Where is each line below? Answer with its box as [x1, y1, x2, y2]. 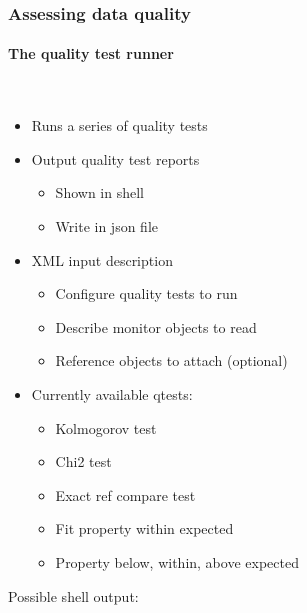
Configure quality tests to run [55, 283, 238, 304]
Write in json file [55, 216, 159, 237]
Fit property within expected [55, 518, 234, 539]
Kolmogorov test [55, 417, 157, 438]
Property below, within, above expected [55, 551, 299, 572]
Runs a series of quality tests [31, 115, 208, 136]
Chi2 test [55, 451, 112, 472]
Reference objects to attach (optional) [55, 350, 288, 371]
